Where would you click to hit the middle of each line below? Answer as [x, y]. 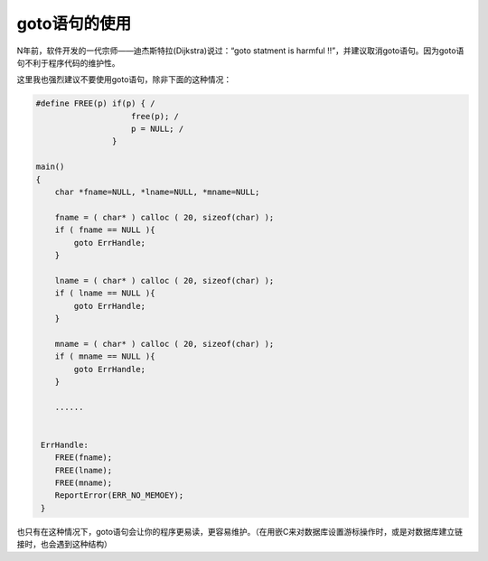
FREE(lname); [84, 470]
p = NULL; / [158, 129]
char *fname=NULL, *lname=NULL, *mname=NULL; [157, 192]
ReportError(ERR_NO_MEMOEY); [119, 496]
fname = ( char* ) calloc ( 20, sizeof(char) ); [164, 217]
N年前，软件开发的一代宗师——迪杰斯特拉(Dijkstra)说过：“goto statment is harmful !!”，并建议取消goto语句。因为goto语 [240, 51]
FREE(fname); [84, 458]
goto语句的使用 [74, 23]
